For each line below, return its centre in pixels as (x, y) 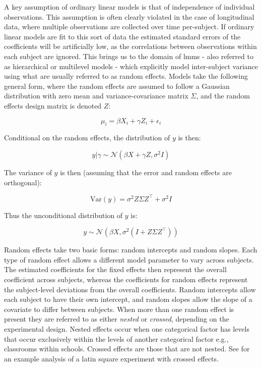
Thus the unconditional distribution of (63, 215)
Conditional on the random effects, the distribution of (87, 138)
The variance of (28, 172)
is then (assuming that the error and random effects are (146, 172)
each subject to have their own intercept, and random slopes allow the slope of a (128, 299)
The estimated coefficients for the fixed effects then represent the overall (115, 269)
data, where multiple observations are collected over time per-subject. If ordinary (129, 27)
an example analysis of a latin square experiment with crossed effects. (111, 358)
